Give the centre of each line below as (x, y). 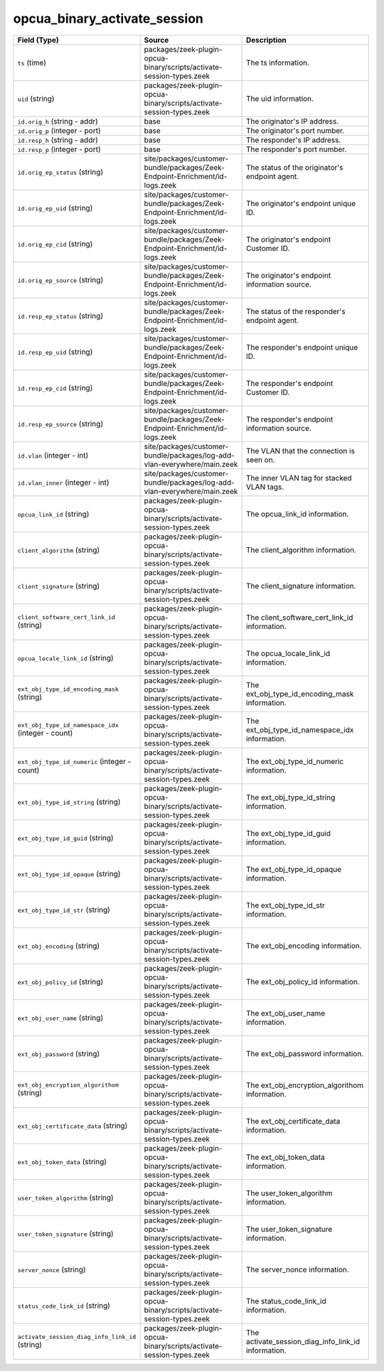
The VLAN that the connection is (300, 451)
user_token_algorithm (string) (65, 1198)
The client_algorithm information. (301, 549)
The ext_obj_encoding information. (304, 945)
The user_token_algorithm (289, 1193)
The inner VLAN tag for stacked (299, 478)
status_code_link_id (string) (64, 1306)
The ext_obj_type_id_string (290, 797)
